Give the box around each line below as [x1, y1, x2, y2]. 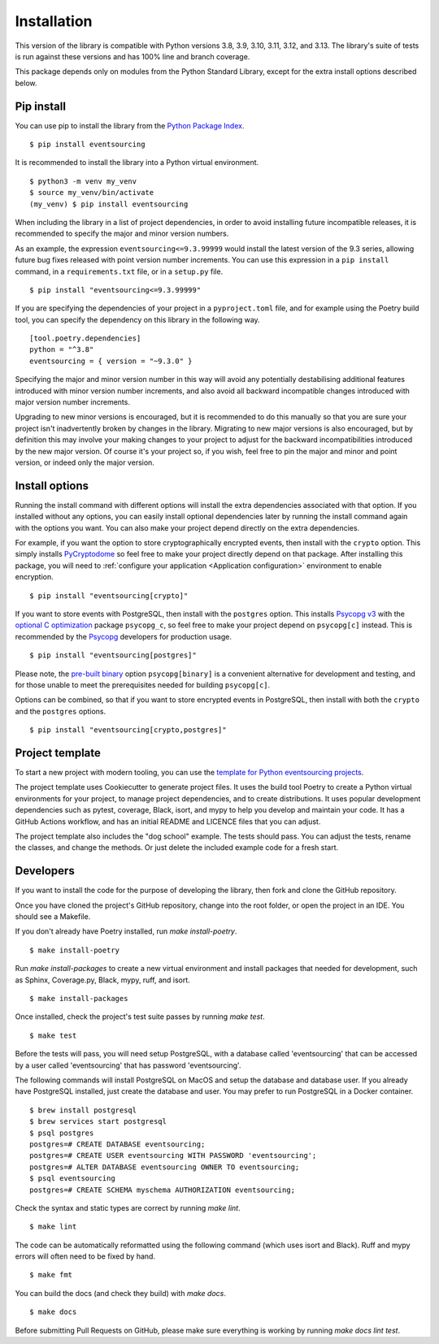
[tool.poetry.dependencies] [29, 334, 141, 343]
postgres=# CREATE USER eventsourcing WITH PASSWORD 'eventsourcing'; [29, 1151, 317, 1160]
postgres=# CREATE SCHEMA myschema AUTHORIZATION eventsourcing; [29, 1185, 296, 1194]
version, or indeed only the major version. [15, 457, 154, 467]
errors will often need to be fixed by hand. [15, 1251, 156, 1261]
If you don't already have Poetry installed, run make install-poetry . [15, 926, 237, 936]
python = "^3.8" [29, 345, 94, 354]
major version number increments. [15, 397, 130, 407]
